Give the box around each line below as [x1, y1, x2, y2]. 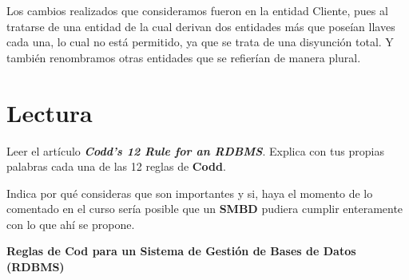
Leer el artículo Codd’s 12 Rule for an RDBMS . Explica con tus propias [6, 142, 384, 159]
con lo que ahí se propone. [6, 215, 135, 232]
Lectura [6, 96, 93, 128]
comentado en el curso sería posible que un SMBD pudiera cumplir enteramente [6, 200, 403, 217]
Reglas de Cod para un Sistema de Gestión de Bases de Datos [6, 243, 356, 259]
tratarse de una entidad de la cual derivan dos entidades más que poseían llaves [6, 18, 395, 34]
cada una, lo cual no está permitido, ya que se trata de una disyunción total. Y [6, 34, 394, 50]
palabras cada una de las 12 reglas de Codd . [6, 158, 226, 175]
